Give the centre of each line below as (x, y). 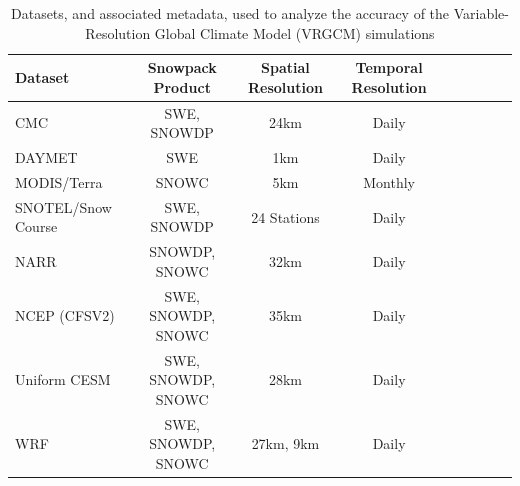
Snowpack (182, 67)
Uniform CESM (63, 379)
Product (182, 86)
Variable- (481, 13)
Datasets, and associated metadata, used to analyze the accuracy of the (230, 13)
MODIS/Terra (59, 181)
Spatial (285, 67)
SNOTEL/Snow (63, 206)
